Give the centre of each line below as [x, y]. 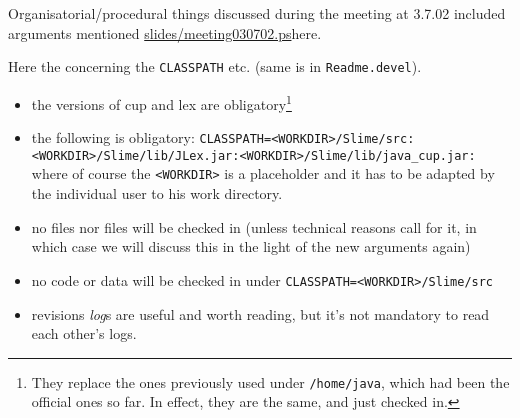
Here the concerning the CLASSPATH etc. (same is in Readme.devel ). [215, 66]
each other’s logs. [84, 333]
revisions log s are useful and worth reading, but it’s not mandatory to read [260, 313]
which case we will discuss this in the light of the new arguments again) [251, 246]
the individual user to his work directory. [157, 193]
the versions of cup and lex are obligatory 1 [161, 102]
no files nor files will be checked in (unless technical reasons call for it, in [254, 226]
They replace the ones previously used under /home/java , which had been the [270, 381]
